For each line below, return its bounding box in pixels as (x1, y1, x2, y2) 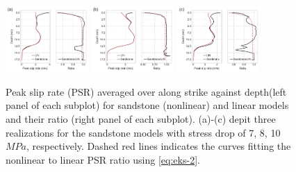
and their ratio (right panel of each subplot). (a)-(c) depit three (6, 112, 276, 126)
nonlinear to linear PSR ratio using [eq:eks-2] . (6, 152, 200, 166)
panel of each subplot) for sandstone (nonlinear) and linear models (6, 98, 289, 112)
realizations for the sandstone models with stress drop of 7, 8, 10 (6, 125, 281, 139)
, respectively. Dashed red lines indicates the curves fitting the (26, 139, 291, 153)
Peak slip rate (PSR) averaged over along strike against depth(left (6, 84, 287, 98)
